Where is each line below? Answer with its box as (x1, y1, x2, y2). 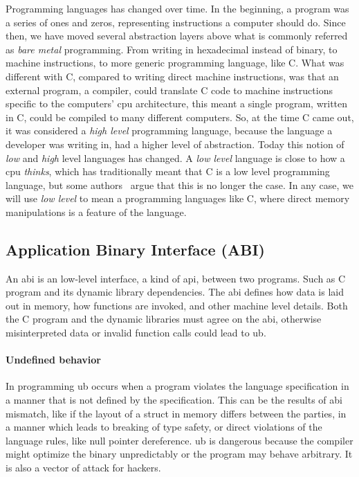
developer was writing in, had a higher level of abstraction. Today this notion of (6, 136, 344, 151)
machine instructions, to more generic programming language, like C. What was (6, 55, 344, 70)
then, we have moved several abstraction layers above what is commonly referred (6, 28, 348, 43)
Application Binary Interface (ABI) (6, 238, 265, 260)
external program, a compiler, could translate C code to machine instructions (6, 82, 333, 97)
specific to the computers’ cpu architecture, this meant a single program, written (6, 96, 348, 111)
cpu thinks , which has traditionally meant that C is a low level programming (6, 164, 330, 179)
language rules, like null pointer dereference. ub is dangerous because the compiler (6, 433, 353, 447)
